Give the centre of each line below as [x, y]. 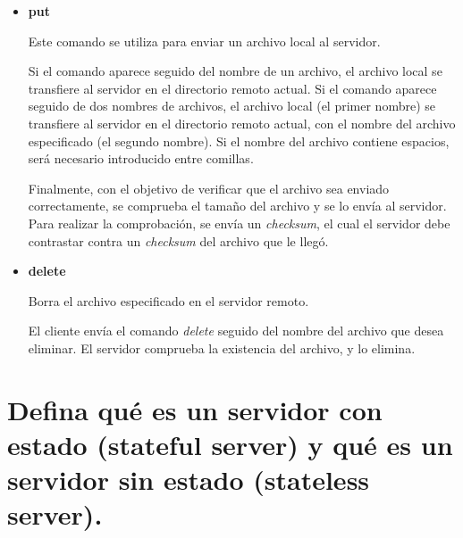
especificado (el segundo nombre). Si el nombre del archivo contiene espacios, [239, 141]
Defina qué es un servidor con [195, 409]
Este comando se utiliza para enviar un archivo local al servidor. [204, 41]
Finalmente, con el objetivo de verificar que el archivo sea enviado [209, 188]
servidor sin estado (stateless [189, 480]
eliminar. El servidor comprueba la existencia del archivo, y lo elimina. [222, 348]
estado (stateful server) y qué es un [230, 444]
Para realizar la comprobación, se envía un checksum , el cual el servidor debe [239, 223]
